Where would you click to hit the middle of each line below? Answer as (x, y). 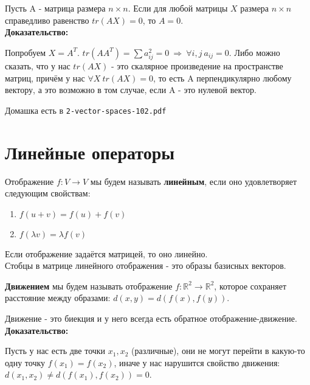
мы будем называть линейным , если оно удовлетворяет (194, 181)
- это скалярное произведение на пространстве (197, 65)
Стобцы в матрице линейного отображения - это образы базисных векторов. (146, 265)
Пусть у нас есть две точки (55, 351)
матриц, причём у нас (45, 78)
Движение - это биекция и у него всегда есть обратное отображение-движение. (151, 318)
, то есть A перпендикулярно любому (222, 78)
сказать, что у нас (38, 65)
